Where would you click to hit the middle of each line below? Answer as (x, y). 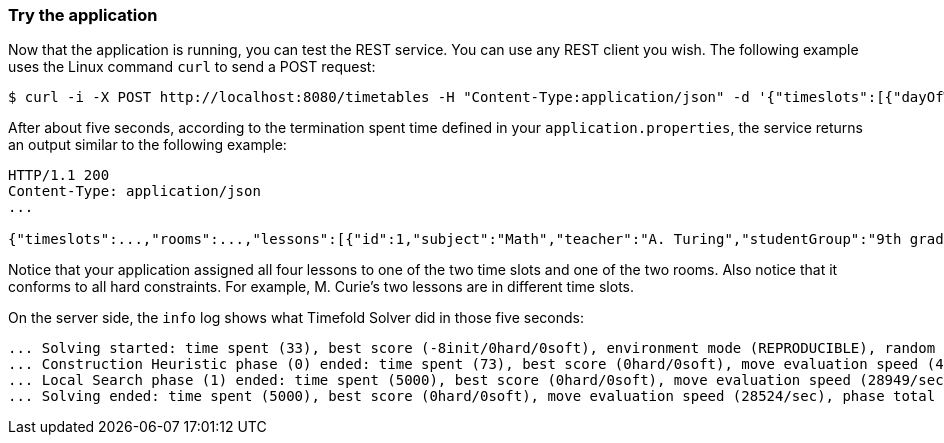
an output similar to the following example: (147, 145)
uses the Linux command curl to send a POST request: (192, 67)
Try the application (83, 15)
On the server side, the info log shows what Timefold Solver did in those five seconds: (296, 318)
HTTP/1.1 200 (59, 175)
